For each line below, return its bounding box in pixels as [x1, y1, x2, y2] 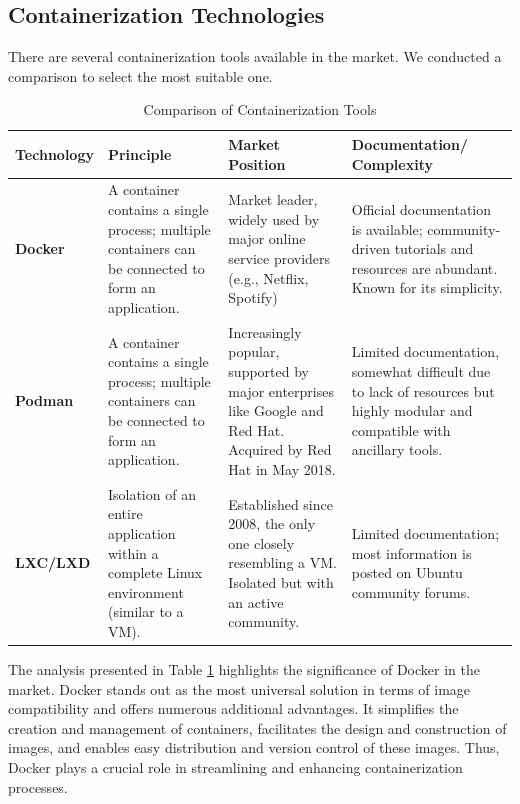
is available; [351, 218, 423, 239]
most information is [351, 542, 472, 563]
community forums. [351, 581, 471, 602]
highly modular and [351, 400, 473, 421]
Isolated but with [228, 572, 334, 592]
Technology [15, 143, 94, 164]
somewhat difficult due [351, 361, 491, 382]
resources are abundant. [351, 257, 498, 278]
